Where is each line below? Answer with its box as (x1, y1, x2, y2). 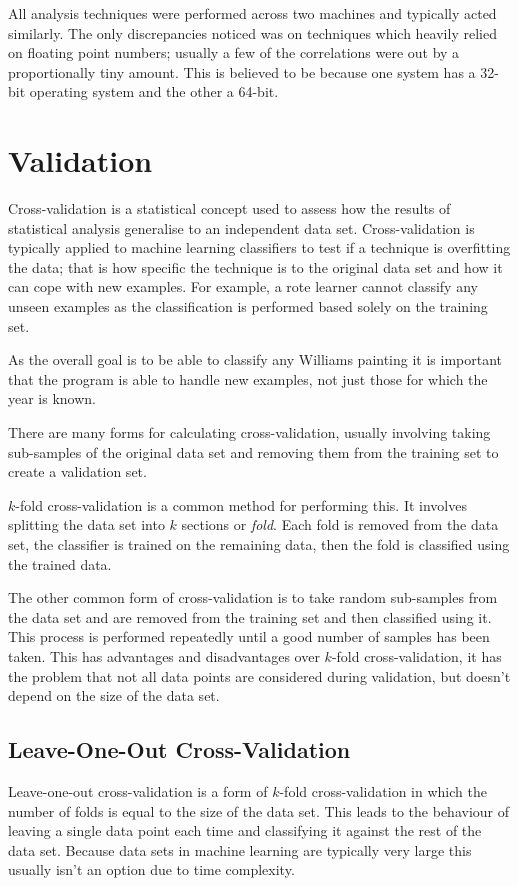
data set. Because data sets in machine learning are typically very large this (8, 839, 472, 860)
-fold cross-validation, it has (331, 645, 502, 666)
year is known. (8, 388, 97, 409)
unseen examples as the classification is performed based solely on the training (8, 296, 488, 317)
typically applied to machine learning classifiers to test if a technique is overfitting (8, 237, 511, 258)
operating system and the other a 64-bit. (29, 81, 279, 102)
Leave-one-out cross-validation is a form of (8, 780, 268, 801)
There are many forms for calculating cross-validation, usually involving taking (8, 422, 491, 443)
